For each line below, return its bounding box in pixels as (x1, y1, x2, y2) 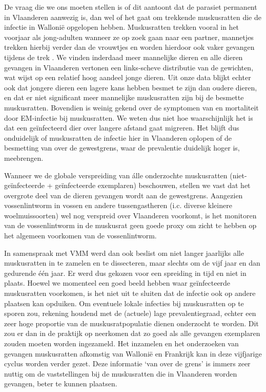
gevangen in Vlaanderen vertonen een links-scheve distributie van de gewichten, (4, 62, 254, 72)
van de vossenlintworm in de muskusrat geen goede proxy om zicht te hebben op (4, 220, 257, 231)
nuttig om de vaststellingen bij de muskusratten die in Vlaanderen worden (4, 368, 237, 379)
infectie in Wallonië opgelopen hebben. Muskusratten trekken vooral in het (4, 22, 239, 32)
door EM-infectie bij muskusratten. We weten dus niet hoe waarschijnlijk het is (4, 112, 253, 123)
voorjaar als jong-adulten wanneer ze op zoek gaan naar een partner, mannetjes (4, 31, 254, 42)
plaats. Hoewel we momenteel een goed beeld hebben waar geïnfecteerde (4, 277, 231, 288)
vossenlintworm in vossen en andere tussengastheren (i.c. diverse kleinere (4, 200, 232, 211)
